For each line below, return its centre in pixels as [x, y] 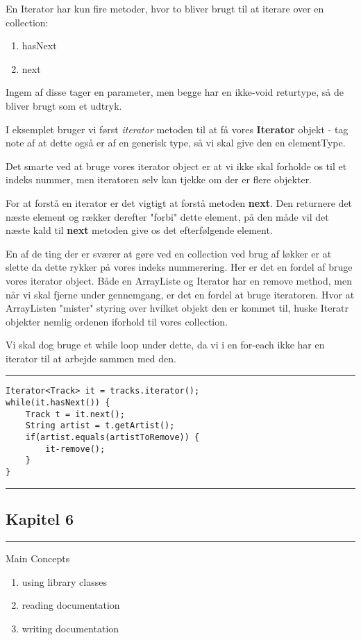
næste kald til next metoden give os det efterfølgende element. [139, 230]
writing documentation [70, 628]
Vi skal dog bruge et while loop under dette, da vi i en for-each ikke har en [165, 345]
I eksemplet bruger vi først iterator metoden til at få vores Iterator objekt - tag [177, 129]
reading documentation [71, 605]
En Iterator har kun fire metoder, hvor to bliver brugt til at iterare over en [165, 8]
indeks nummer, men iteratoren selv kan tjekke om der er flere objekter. [159, 179]
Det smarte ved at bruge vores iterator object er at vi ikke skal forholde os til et [176, 166]
